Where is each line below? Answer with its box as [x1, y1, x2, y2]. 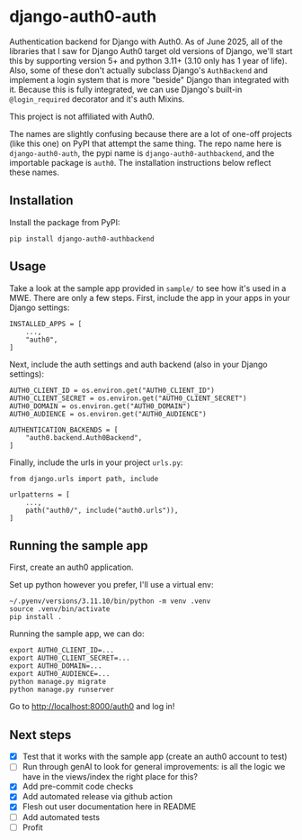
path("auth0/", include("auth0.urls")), [25, 506, 179, 515]
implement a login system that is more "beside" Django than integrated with [9, 74, 289, 85]
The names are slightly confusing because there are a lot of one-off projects [9, 128, 292, 139]
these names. [9, 167, 60, 178]
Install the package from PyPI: [9, 216, 120, 227]
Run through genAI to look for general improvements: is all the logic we [22, 762, 286, 772]
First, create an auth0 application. [9, 562, 134, 573]
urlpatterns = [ [9, 489, 70, 499]
